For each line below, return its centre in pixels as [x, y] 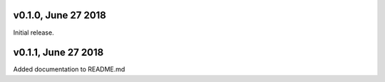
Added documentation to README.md [69, 69]
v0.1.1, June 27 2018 [58, 53]
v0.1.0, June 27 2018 [60, 15]
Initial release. [34, 33]
